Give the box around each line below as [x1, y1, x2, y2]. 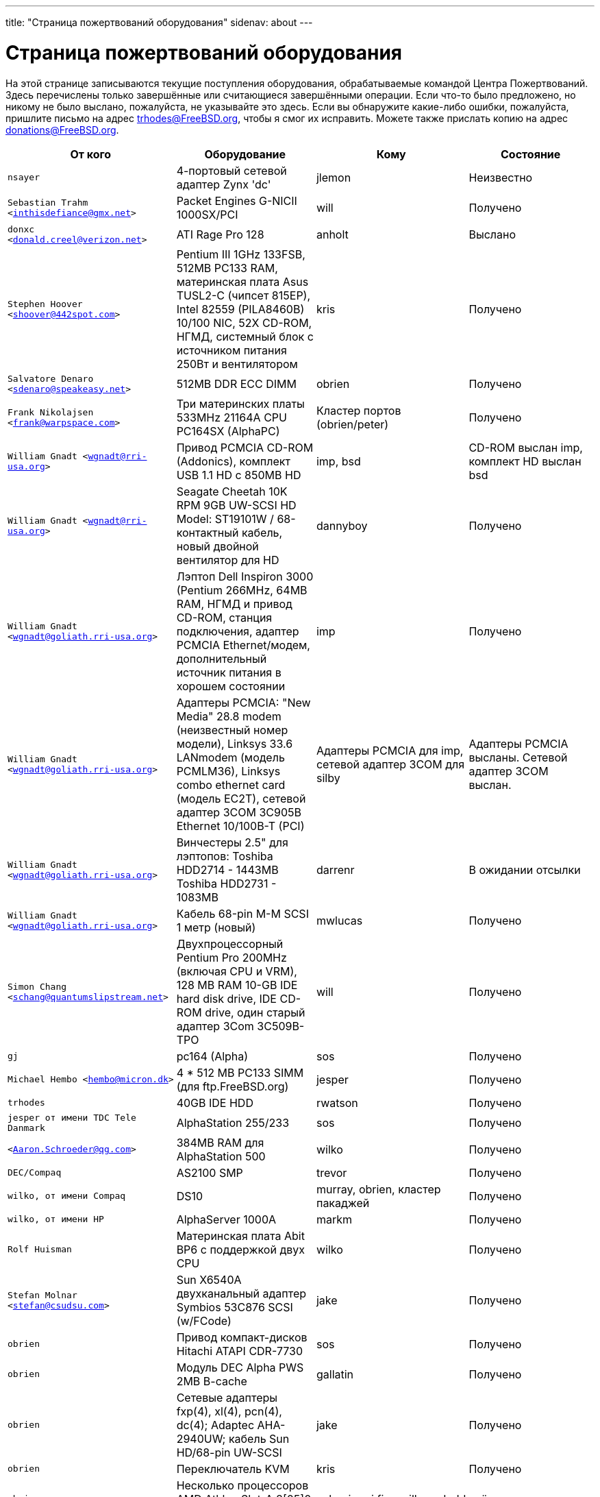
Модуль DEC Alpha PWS [176, 1360, 304, 1374]
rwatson [316, 1095, 358, 1110]
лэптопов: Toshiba [176, 849, 273, 863]
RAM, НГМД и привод [176, 596, 292, 611]
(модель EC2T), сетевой [176, 791, 306, 805]
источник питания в [176, 665, 282, 679]
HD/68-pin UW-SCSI [176, 1445, 282, 1459]
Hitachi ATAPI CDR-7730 [176, 1343, 303, 1358]
